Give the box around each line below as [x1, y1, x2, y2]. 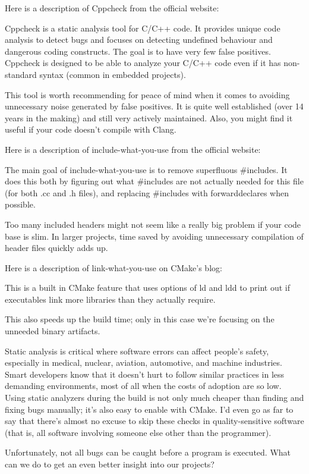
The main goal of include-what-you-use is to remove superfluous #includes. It [5, 163, 288, 175]
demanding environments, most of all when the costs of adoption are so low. [5, 379, 282, 392]
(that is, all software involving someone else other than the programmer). [5, 426, 272, 438]
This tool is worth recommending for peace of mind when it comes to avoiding [5, 88, 290, 101]
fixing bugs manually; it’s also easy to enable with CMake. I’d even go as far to [5, 403, 294, 415]
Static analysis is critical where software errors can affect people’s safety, [5, 344, 269, 357]
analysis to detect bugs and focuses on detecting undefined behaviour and [5, 33, 273, 46]
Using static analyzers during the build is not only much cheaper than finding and [5, 391, 304, 404]
